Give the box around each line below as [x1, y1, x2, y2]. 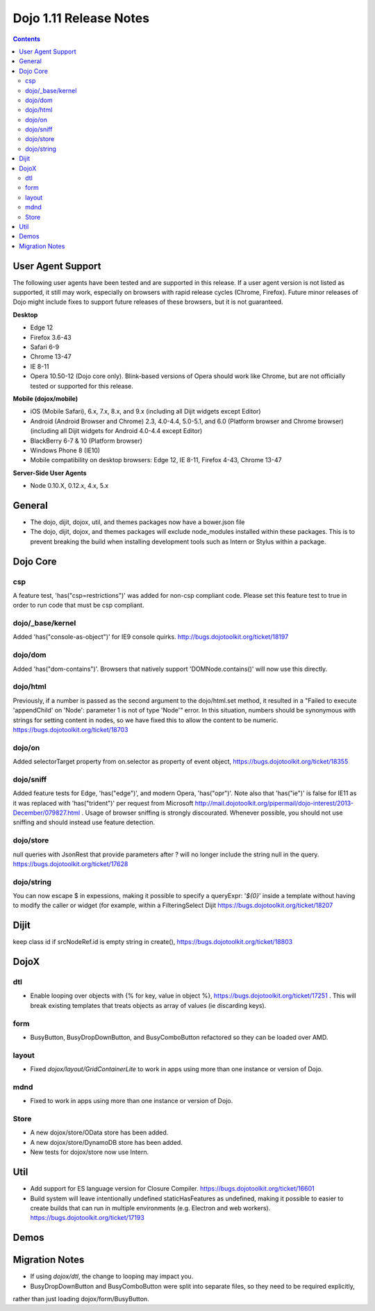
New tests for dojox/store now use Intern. [30, 1148, 149, 1157]
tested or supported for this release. [30, 382, 133, 390]
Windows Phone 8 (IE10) [30, 446, 101, 455]
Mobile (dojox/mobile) [12, 394, 78, 402]
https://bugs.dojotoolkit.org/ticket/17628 [12, 859, 128, 868]
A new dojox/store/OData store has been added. [30, 1128, 169, 1137]
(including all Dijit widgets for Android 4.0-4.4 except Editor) [30, 427, 203, 435]
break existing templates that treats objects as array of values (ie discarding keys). [30, 1001, 267, 1009]
